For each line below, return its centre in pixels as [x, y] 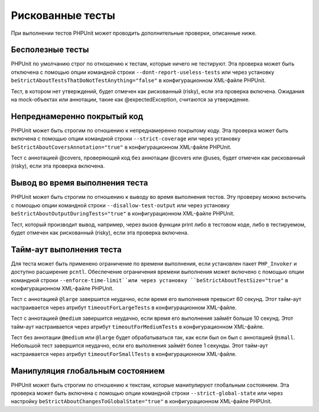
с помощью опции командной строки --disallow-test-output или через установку [120, 205]
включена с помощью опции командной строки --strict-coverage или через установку [126, 139]
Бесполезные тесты [50, 50]
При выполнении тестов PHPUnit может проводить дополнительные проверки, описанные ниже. [134, 33]
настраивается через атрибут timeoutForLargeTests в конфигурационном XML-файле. [124, 308]
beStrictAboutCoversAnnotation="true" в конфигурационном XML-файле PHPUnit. [121, 147]
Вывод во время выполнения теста [79, 183]
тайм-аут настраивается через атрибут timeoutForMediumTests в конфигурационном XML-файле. [138, 326]
